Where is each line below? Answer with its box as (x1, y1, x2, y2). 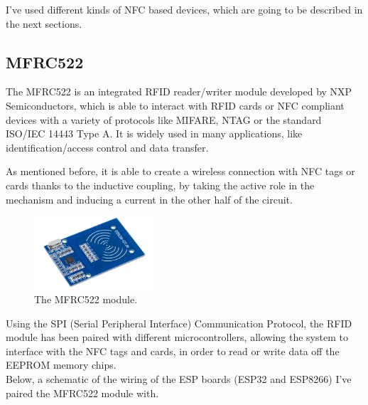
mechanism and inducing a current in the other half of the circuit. (6, 191, 293, 206)
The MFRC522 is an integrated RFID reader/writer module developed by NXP (6, 84, 352, 99)
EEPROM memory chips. (6, 357, 117, 372)
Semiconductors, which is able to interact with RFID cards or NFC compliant (6, 98, 345, 112)
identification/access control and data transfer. (6, 140, 209, 154)
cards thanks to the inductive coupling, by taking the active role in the (6, 177, 315, 192)
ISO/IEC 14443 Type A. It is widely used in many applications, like (6, 126, 303, 141)
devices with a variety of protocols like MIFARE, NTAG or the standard (6, 112, 322, 127)
